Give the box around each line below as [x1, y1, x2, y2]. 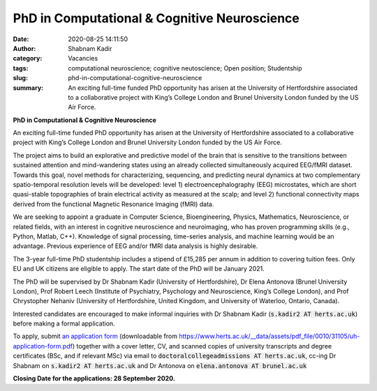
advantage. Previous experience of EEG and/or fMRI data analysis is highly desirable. [13, 242, 258, 250]
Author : [13, 44, 36, 52]
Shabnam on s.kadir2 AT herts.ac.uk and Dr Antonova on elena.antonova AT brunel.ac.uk [13, 361, 307, 369]
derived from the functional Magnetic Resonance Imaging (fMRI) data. [13, 199, 214, 208]
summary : [13, 84, 44, 92]
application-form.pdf [13, 342, 73, 350]
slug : [13, 74, 28, 82]
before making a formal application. [13, 319, 115, 328]
